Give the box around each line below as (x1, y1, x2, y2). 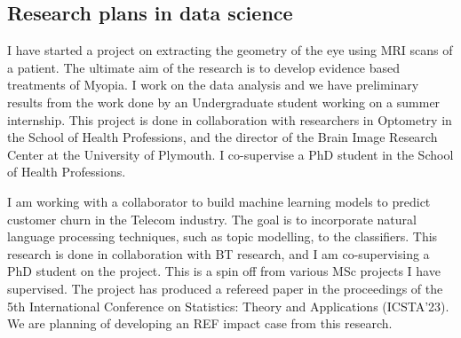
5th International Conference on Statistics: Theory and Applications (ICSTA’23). (7, 296, 449, 315)
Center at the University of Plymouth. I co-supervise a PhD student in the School (7, 145, 454, 163)
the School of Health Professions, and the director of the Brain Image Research (7, 128, 438, 146)
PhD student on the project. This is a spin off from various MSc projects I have (7, 262, 441, 280)
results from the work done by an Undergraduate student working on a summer (7, 92, 441, 111)
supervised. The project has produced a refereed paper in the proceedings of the (7, 279, 443, 297)
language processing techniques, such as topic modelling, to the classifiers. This (7, 227, 438, 246)
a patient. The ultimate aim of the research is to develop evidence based (7, 58, 401, 76)
